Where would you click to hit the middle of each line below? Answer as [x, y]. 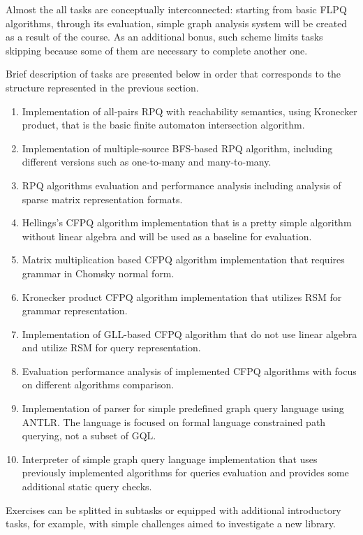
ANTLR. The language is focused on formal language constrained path [174, 422]
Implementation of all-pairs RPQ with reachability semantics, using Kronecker [190, 111]
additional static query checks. [87, 486]
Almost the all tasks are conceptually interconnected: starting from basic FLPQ [176, 9]
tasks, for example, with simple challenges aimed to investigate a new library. [171, 523]
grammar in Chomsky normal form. [98, 273]
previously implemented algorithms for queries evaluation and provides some [185, 472]
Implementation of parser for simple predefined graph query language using [183, 408]
